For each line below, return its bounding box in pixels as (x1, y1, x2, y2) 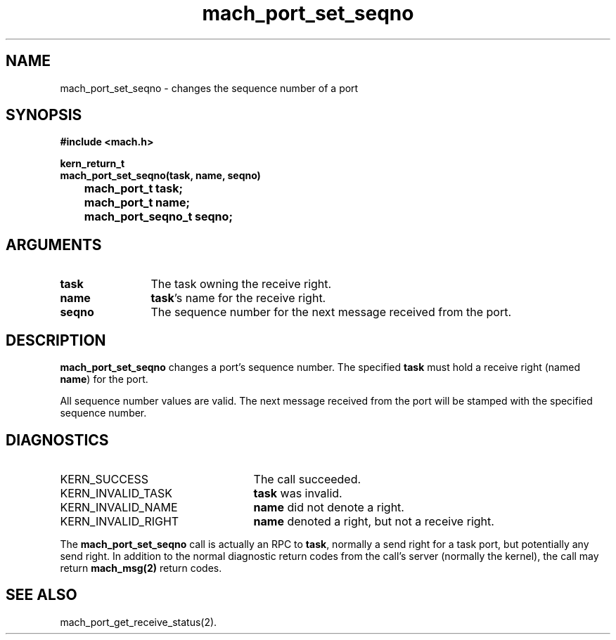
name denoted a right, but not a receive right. (253, 514, 494, 528)
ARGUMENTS (6, 235, 102, 254)
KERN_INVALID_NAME (60, 499, 178, 514)
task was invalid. (253, 485, 342, 500)
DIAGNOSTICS (6, 431, 109, 449)
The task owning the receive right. (150, 277, 332, 292)
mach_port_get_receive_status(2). (60, 615, 217, 628)
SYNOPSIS (6, 106, 82, 124)
